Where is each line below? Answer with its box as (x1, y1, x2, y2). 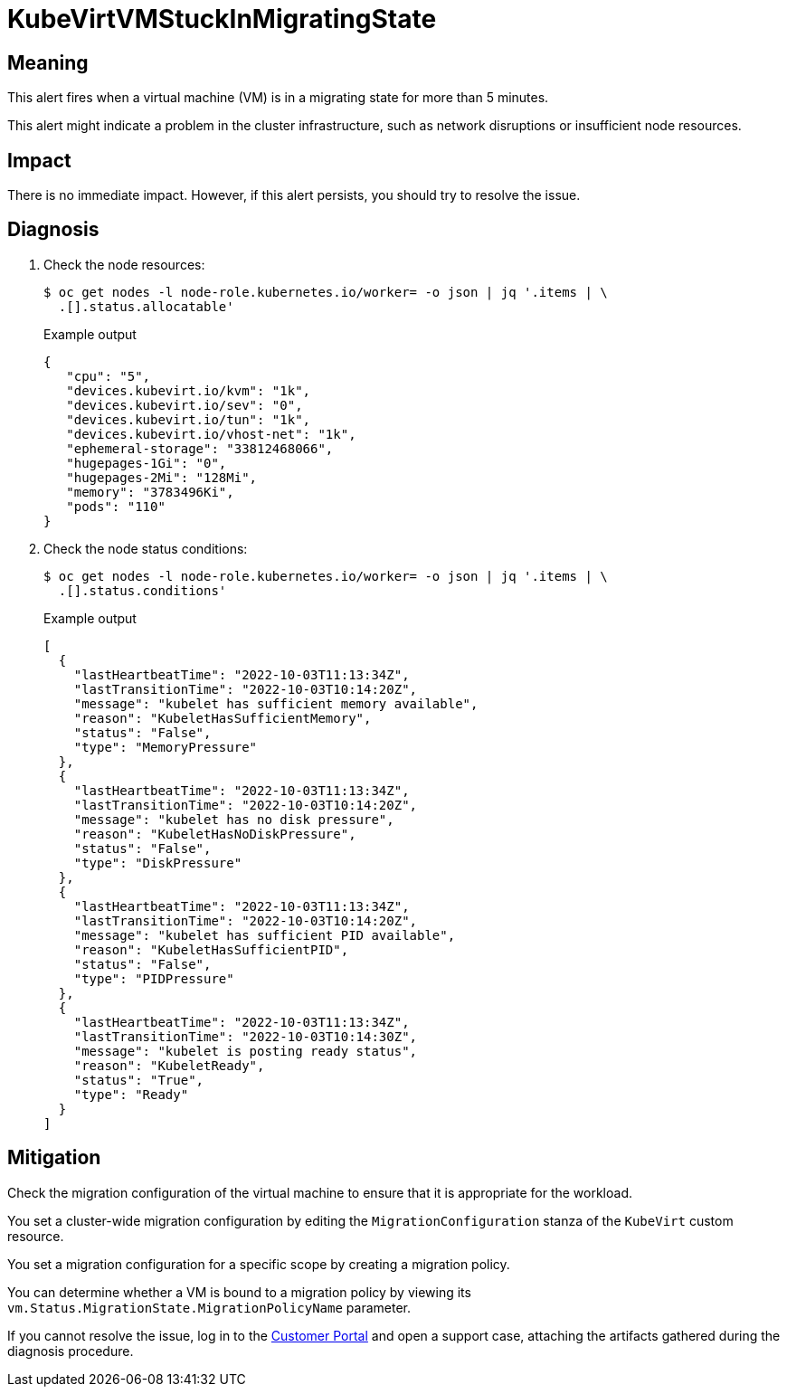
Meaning (7, 51, 89, 74)
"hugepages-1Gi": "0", (66, 455, 227, 470)
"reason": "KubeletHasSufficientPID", (73, 942, 349, 957)
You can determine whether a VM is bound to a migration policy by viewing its (7, 1284, 471, 1300)
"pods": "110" (66, 498, 166, 514)
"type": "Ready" (73, 1086, 189, 1102)
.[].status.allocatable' (58, 299, 234, 314)
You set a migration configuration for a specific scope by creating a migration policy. (7, 1256, 510, 1272)
